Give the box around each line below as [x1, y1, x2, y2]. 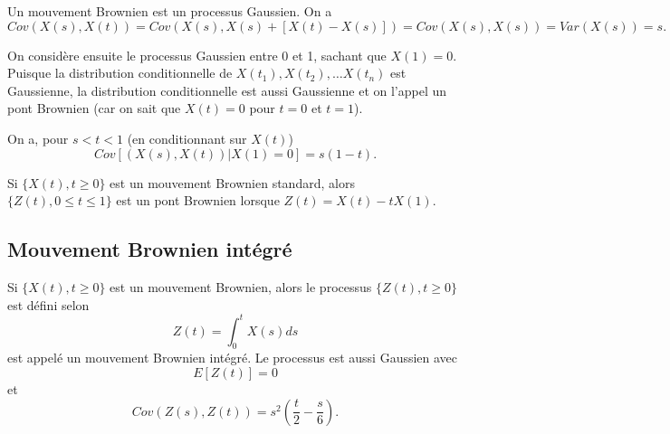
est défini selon [7, 295, 90, 314]
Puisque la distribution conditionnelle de [7, 63, 233, 82]
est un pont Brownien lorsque [116, 191, 280, 210]
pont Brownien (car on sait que [7, 99, 181, 118]
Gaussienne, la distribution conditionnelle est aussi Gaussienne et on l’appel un [7, 80, 447, 99]
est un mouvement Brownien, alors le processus [110, 277, 372, 296]
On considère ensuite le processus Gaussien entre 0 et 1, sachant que [7, 45, 387, 64]
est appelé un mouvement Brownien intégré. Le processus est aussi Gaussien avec [7, 348, 458, 367]
